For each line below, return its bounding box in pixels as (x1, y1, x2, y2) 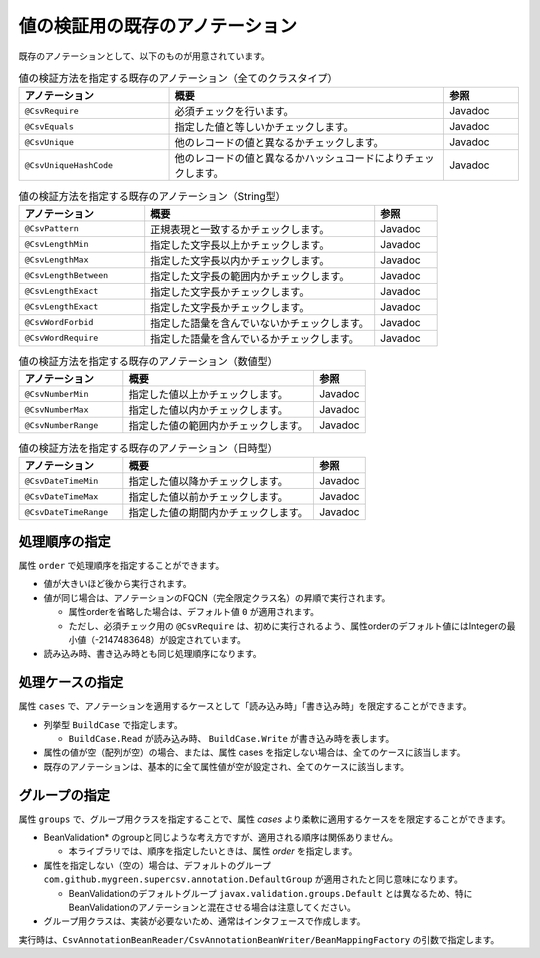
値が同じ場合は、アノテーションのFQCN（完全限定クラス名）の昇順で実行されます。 (43, 591, 391, 604)
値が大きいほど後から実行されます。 (43, 578, 192, 590)
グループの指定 (18, 786, 110, 804)
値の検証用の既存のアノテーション (18, 15, 297, 37)
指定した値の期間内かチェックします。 (128, 506, 309, 520)
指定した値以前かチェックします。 (128, 490, 289, 504)
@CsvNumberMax (24, 404, 89, 415)
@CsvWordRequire (24, 333, 99, 344)
